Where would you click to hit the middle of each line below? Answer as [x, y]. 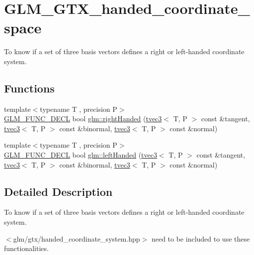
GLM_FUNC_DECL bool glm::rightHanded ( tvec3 [83, 119]
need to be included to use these [201, 238]
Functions [29, 88]
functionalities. [26, 248]
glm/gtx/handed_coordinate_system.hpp [77, 238]
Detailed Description [58, 191]
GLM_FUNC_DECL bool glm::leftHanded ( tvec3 [81, 155]
